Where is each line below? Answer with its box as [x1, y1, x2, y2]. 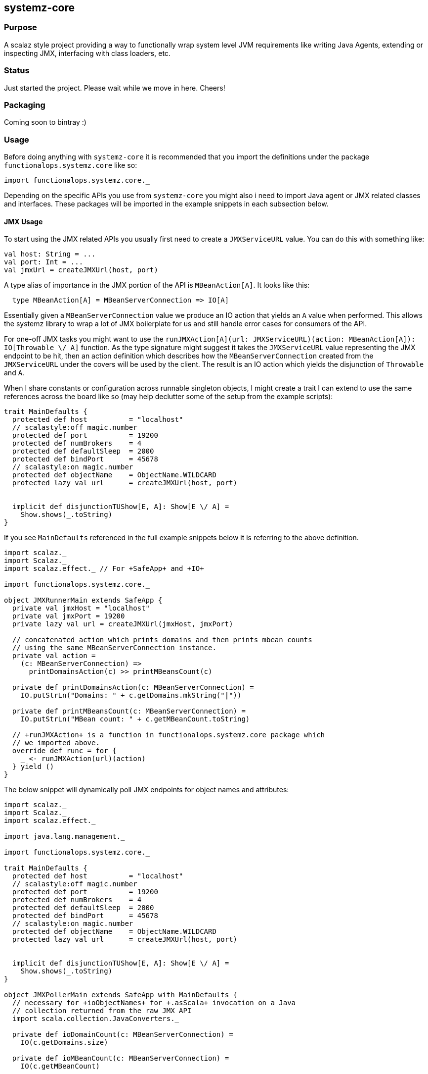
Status [4, 65, 30, 76]
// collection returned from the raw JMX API [12, 1007, 192, 1015]
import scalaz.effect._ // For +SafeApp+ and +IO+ [4, 564, 204, 573]
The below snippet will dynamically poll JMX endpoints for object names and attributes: [4, 785, 289, 794]
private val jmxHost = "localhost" [12, 604, 150, 613]
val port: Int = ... [4, 258, 84, 266]
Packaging [4, 100, 45, 110]
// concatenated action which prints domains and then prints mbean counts [12, 636, 312, 644]
